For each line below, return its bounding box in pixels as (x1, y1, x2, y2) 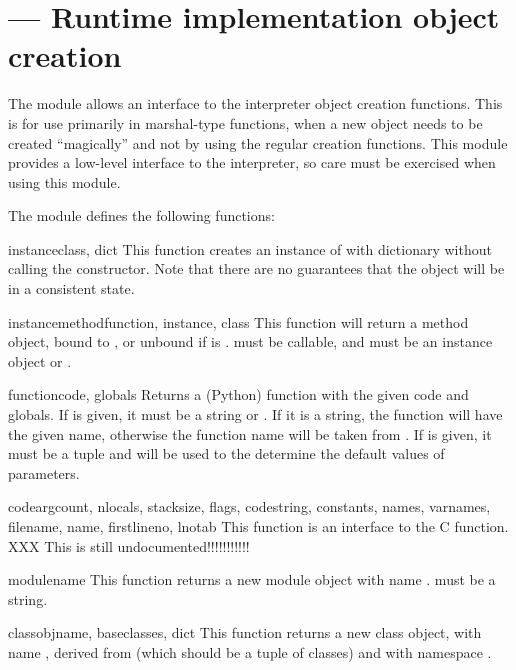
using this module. (8, 171, 121, 192)
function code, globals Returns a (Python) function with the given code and (8, 384, 469, 405)
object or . (8, 350, 72, 371)
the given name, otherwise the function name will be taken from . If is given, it (8, 423, 492, 444)
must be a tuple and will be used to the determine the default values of (8, 443, 445, 464)
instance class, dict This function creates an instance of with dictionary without (8, 238, 492, 259)
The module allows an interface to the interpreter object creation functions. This (8, 93, 503, 114)
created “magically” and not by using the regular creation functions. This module (8, 132, 508, 153)
